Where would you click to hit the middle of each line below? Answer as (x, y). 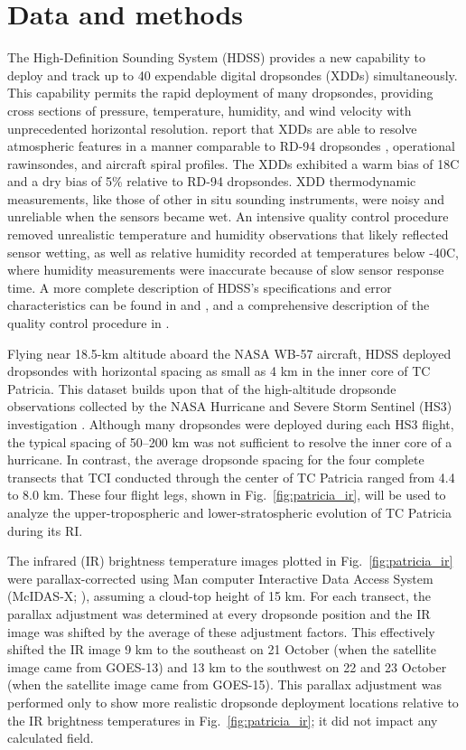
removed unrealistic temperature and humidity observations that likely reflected (228, 234)
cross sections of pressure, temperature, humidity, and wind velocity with (210, 110)
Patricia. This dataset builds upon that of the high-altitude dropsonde (202, 388)
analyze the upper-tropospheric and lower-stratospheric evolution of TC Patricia (229, 512)
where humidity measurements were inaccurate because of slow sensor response (226, 270)
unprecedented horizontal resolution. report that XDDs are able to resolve (212, 128)
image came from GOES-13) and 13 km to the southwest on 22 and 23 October (227, 666)
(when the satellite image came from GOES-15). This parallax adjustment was (224, 684)
